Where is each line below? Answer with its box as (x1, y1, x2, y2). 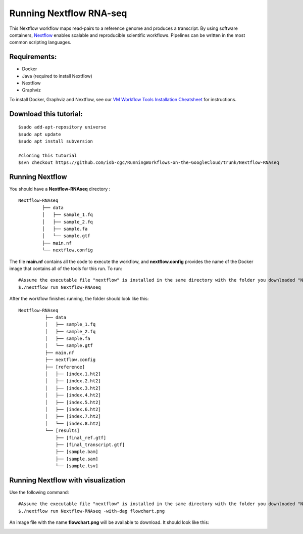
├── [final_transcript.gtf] (56, 441, 125, 448)
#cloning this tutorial (18, 152, 77, 158)
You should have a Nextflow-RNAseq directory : (9, 186, 111, 192)
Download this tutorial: (9, 109, 83, 118)
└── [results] (44, 428, 80, 433)
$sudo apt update (18, 131, 61, 137)
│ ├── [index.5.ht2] (44, 399, 101, 405)
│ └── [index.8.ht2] (44, 420, 101, 426)
